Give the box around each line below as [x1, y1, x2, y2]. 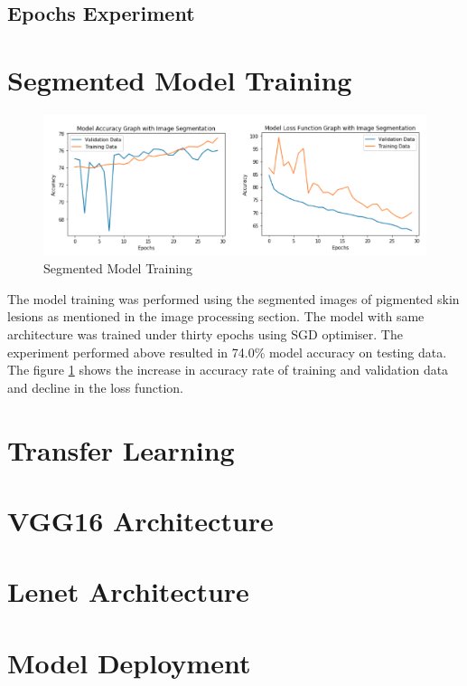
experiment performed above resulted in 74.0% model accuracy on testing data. [7, 342, 447, 361]
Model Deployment [7, 643, 251, 681]
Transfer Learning [7, 431, 235, 468]
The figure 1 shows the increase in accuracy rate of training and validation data [7, 360, 449, 379]
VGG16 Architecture [7, 501, 274, 538]
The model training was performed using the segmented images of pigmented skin [7, 289, 460, 308]
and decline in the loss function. [7, 377, 184, 396]
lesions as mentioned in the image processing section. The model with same [7, 307, 425, 326]
